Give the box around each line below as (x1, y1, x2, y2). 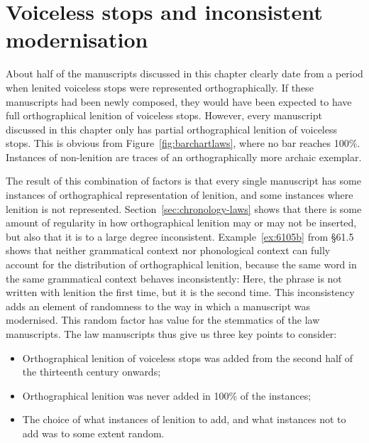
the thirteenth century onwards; (22, 364, 161, 379)
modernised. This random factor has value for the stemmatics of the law (6, 312, 320, 327)
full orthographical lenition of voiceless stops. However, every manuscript (6, 108, 322, 123)
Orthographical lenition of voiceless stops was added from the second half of (22, 350, 353, 365)
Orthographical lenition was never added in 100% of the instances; (22, 388, 312, 403)
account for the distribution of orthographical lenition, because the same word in (6, 257, 357, 272)
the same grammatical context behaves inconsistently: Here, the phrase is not (6, 270, 342, 285)
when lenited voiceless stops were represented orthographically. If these (6, 80, 314, 94)
